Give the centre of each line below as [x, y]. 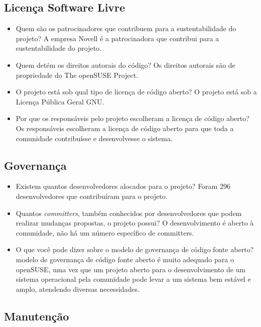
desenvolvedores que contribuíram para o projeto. [92, 196]
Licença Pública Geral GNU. [60, 101]
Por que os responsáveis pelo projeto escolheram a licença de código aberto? [133, 118]
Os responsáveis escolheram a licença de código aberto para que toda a [125, 128]
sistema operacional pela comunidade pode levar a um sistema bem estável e [133, 279]
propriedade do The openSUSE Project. [77, 75]
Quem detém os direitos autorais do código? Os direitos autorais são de [125, 65]
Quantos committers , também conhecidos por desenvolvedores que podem [129, 213]
